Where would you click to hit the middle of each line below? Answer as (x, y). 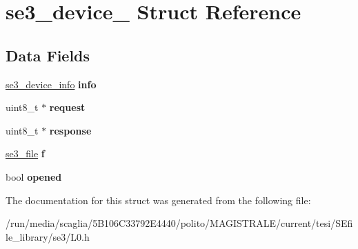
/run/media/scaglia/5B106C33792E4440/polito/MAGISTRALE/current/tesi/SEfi (179, 223)
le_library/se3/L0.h (48, 236)
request (67, 107)
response (70, 130)
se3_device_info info (51, 84)
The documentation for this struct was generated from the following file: (158, 200)
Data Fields (48, 55)
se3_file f (25, 153)
